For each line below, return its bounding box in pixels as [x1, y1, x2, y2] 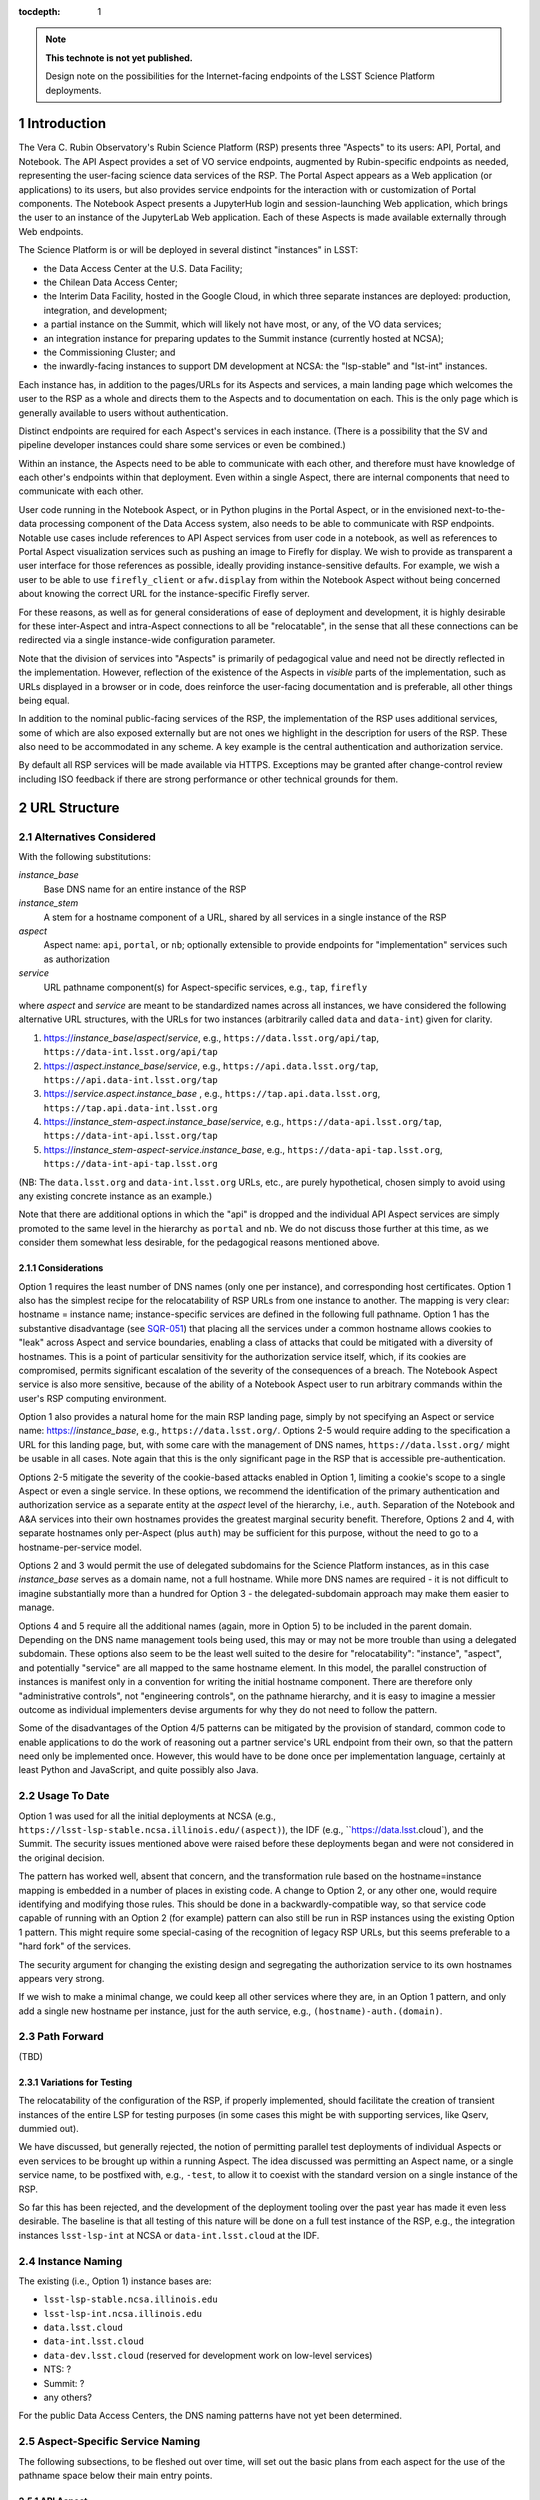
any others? [43, 2391, 92, 2403]
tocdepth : [18, 6, 61, 17]
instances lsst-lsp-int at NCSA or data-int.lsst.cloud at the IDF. [18, 2229, 320, 2241]
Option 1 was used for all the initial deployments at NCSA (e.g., [18, 1810, 277, 1822]
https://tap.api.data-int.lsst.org [43, 1102, 219, 1114]
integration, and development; [43, 304, 168, 316]
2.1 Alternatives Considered [18, 830, 157, 844]
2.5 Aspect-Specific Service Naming [18, 2435, 201, 2449]
